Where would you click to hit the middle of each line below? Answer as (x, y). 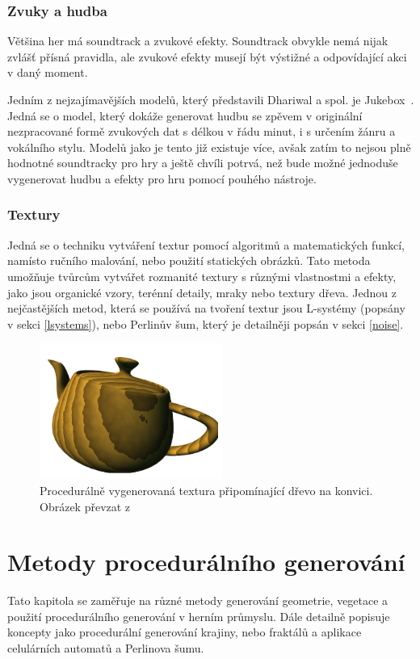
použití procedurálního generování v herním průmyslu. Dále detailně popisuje (199, 616)
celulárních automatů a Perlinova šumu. (106, 648)
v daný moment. (48, 72)
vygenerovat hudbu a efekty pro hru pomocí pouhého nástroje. (162, 178)
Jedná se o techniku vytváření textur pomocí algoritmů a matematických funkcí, (206, 244)
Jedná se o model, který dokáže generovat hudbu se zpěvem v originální (185, 115)
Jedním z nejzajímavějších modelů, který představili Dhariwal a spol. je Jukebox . (211, 99)
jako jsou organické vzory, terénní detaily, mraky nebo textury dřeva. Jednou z (202, 292)
